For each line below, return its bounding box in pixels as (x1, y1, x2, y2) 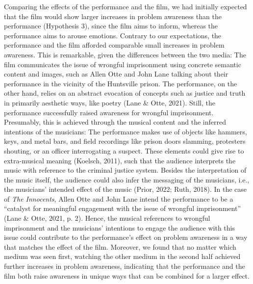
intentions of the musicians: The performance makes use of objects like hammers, (4, 126, 247, 136)
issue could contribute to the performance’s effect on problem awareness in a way (4, 232, 248, 242)
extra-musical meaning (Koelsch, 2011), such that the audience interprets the (4, 155, 236, 165)
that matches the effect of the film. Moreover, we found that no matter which (4, 241, 236, 252)
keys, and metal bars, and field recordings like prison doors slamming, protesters (4, 136, 246, 146)
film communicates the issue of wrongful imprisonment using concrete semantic (4, 59, 241, 69)
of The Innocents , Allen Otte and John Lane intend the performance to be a (4, 193, 233, 204)
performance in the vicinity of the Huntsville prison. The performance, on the (4, 78, 237, 88)
